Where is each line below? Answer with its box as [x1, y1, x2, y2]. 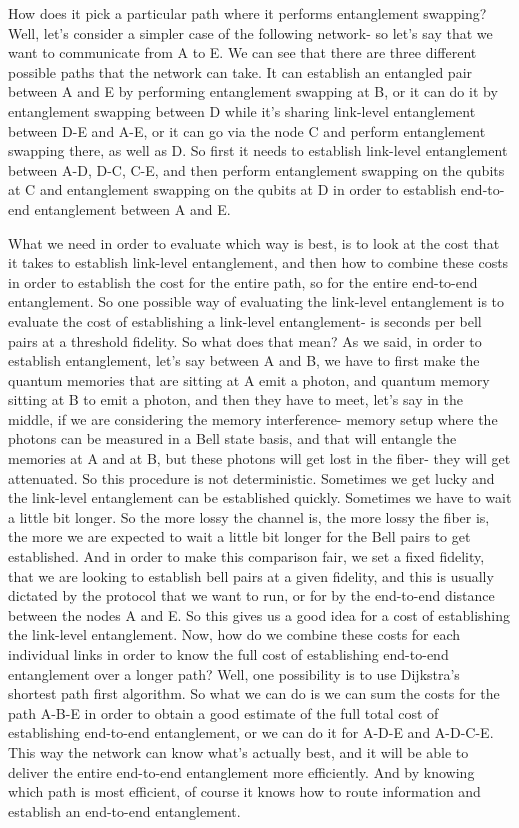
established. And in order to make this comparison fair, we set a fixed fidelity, [8, 546, 485, 567]
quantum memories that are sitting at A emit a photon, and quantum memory [8, 369, 490, 390]
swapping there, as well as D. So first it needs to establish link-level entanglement [8, 140, 508, 161]
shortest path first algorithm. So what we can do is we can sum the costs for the [8, 683, 500, 704]
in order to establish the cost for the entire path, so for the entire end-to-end [8, 271, 478, 292]
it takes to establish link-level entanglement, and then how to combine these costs [8, 252, 509, 273]
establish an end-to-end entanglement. [8, 800, 241, 821]
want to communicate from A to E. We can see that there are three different [8, 42, 477, 63]
